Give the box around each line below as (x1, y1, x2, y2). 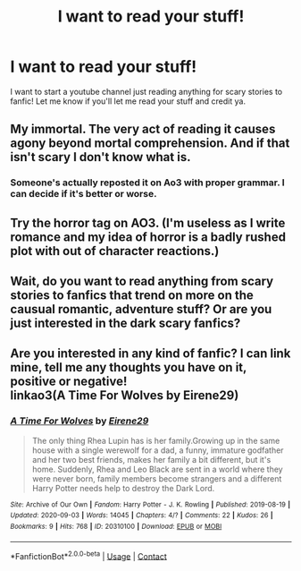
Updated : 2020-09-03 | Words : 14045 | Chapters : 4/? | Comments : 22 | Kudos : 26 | (10, 511, 273, 520)
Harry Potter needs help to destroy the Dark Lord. (31, 482, 215, 493)
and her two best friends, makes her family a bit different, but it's (31, 454, 272, 464)
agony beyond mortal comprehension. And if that (10, 136, 290, 151)
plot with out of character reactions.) (10, 243, 220, 259)
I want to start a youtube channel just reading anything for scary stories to (10, 86, 283, 97)
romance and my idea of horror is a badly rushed (10, 229, 287, 244)
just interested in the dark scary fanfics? (10, 316, 241, 331)
